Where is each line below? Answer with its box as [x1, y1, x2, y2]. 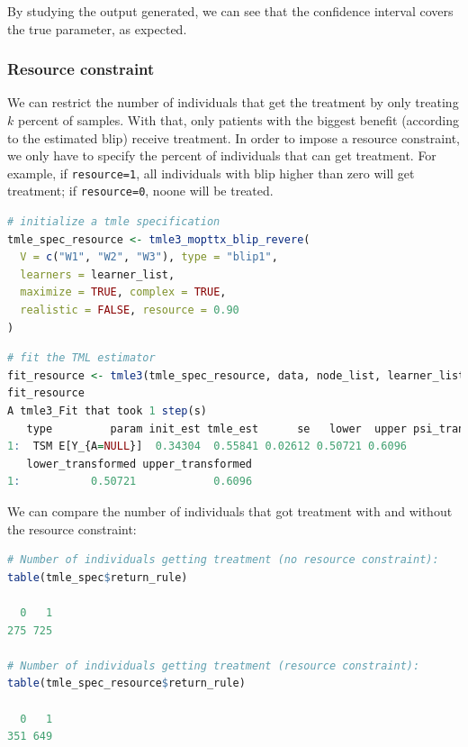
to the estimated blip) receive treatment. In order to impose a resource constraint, [7, 128, 460, 147]
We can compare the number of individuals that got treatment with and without [7, 502, 453, 520]
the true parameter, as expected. [7, 19, 187, 38]
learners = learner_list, [20, 268, 175, 281]
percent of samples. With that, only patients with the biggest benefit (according [17, 111, 459, 129]
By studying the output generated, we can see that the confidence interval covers [7, 2, 454, 20]
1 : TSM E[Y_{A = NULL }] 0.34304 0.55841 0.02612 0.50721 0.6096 [7, 440, 407, 453]
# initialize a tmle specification [7, 215, 220, 229]
